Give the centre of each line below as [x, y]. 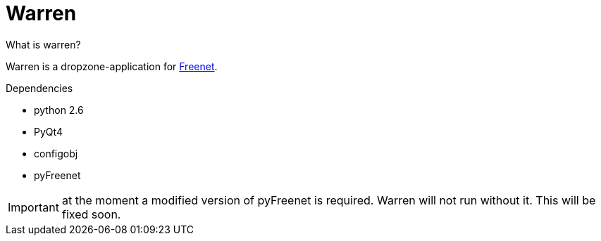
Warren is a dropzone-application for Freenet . [112, 66]
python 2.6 [59, 110]
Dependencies [39, 88]
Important [33, 207]
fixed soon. [91, 214]
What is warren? [43, 44]
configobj [56, 153]
